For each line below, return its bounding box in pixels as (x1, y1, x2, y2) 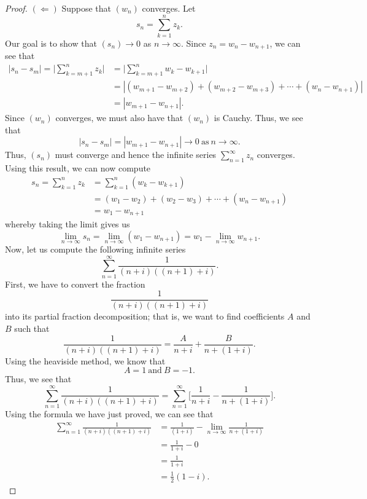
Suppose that (61, 2, 112, 14)
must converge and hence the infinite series (55, 148, 217, 161)
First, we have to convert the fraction (5, 277, 145, 290)
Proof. (5, 2, 28, 14)
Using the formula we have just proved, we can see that (5, 407, 214, 420)
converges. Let (142, 2, 196, 14)
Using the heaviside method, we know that (5, 354, 166, 367)
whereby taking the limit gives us (5, 218, 130, 230)
